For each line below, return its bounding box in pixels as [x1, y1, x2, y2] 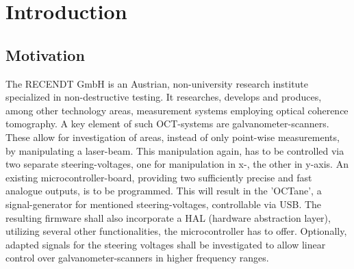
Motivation [5, 44, 85, 65]
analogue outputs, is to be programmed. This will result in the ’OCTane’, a [5, 183, 322, 198]
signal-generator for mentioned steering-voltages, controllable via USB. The [5, 196, 322, 211]
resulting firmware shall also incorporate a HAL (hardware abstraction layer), [5, 210, 331, 225]
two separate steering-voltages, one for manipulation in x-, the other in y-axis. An [5, 157, 349, 171]
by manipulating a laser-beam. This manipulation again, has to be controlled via [5, 143, 344, 157]
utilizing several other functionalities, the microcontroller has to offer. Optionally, [5, 224, 347, 238]
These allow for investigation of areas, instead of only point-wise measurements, [5, 129, 340, 144]
